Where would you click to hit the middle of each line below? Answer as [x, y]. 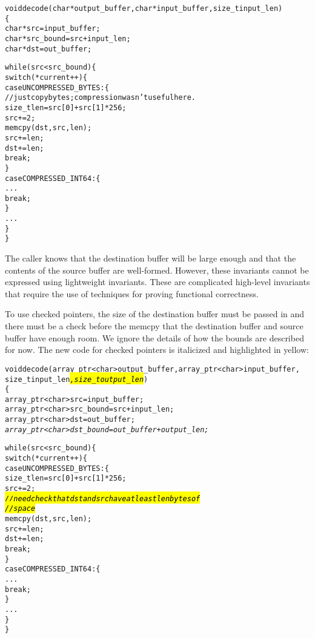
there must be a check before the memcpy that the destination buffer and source [154, 326]
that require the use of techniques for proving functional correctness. [132, 293]
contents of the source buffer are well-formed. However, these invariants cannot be [157, 270]
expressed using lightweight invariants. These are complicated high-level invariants [157, 282]
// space [20, 509]
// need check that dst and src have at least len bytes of [103, 498]
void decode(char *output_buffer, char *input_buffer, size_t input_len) [144, 8]
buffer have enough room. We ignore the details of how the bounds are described [154, 337]
